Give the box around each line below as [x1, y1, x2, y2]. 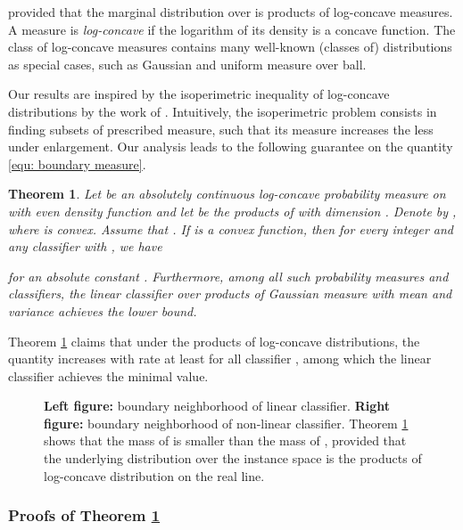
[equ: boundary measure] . [8, 154, 146, 173]
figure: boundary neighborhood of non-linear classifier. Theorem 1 [44, 413, 409, 432]
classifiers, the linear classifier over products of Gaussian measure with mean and [8, 284, 452, 303]
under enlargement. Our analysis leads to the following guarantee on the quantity [8, 137, 453, 156]
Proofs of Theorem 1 [8, 504, 161, 526]
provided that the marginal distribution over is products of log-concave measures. [8, 3, 453, 20]
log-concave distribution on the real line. [44, 466, 265, 485]
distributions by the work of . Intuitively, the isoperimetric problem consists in [8, 102, 437, 120]
